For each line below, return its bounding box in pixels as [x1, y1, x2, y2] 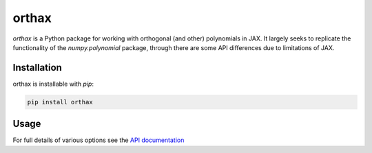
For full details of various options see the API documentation [12, 136, 185, 144]
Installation [12, 62, 62, 73]
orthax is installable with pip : [12, 80, 94, 88]
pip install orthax [27, 98, 93, 106]
